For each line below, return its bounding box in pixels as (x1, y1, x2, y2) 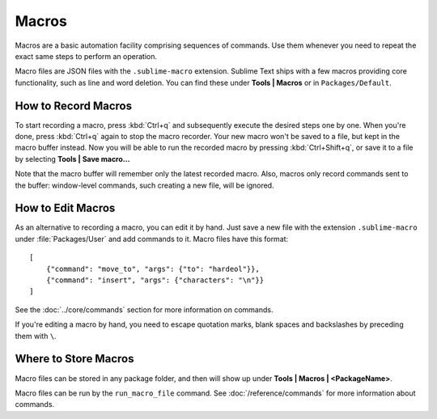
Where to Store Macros (15, 352, 134, 366)
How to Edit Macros (15, 201, 116, 215)
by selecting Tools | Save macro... (15, 154, 130, 163)
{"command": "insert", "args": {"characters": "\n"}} (45, 276, 265, 285)
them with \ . (15, 331, 57, 341)
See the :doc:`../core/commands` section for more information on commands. (15, 304, 274, 315)
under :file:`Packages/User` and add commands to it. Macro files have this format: (15, 234, 289, 243)
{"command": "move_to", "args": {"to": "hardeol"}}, (45, 264, 261, 273)
